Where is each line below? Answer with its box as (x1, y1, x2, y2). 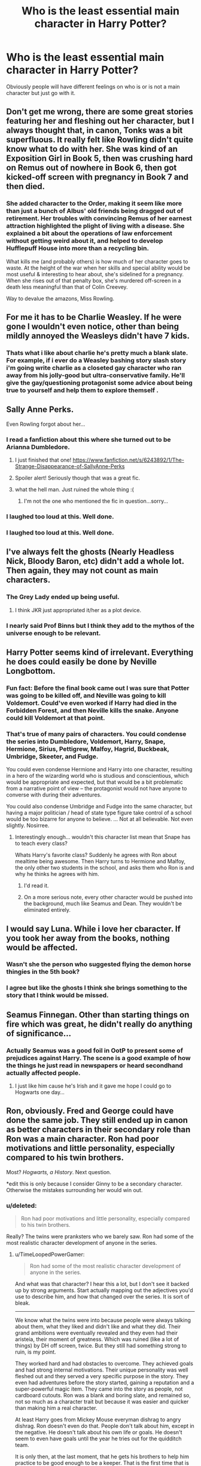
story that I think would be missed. (6, 991, 109, 1000)
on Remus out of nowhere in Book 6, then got (6, 163, 177, 173)
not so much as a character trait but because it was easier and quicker (14, 1398, 189, 1406)
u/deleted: (6, 1201, 37, 1210)
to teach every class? (14, 840, 68, 847)
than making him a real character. (14, 1404, 98, 1412)
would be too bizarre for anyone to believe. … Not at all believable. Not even (6, 816, 193, 823)
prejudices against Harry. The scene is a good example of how (6, 1053, 191, 1062)
